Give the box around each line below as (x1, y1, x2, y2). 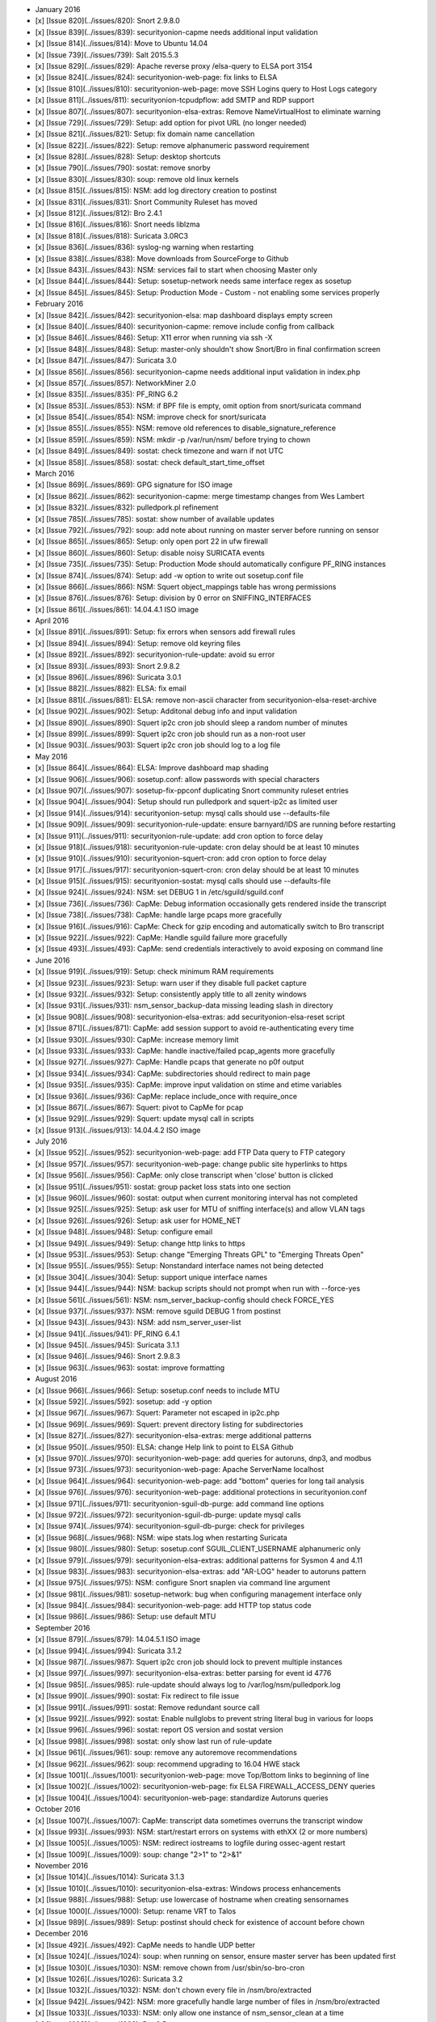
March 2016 (35, 469, 75, 479)
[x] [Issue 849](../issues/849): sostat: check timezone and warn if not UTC (35, 446, 284, 456)
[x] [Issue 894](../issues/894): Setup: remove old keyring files (35, 638, 241, 648)
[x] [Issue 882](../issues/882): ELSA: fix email (35, 683, 187, 693)
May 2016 (35, 751, 68, 761)
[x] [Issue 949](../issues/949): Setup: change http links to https (35, 1238, 245, 1248)
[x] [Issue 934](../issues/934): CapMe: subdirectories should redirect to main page (35, 1068, 311, 1078)
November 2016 (35, 1861, 89, 1871)
